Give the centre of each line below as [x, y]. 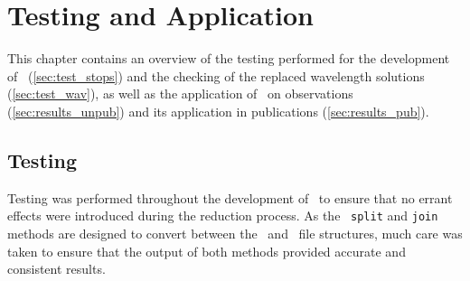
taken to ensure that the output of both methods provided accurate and [207, 251]
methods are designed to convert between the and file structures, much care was [235, 233]
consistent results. [56, 269]
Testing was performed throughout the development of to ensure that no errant [230, 197]
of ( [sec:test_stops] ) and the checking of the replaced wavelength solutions [216, 75]
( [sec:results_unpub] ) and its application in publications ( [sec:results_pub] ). [218, 111]
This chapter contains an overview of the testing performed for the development [229, 58]
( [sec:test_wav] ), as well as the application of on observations [180, 94]
